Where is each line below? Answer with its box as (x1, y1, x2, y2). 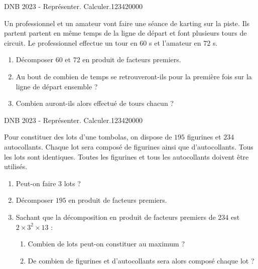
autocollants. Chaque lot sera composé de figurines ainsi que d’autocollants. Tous (4, 141, 253, 152)
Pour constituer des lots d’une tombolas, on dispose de (4, 131, 172, 142)
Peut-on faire (16, 178, 56, 188)
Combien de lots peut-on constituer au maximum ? (28, 238, 185, 249)
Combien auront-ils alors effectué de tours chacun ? (16, 98, 174, 108)
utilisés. (4, 161, 28, 172)
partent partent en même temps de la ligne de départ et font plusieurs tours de (4, 28, 247, 38)
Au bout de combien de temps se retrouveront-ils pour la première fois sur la (16, 71, 252, 81)
